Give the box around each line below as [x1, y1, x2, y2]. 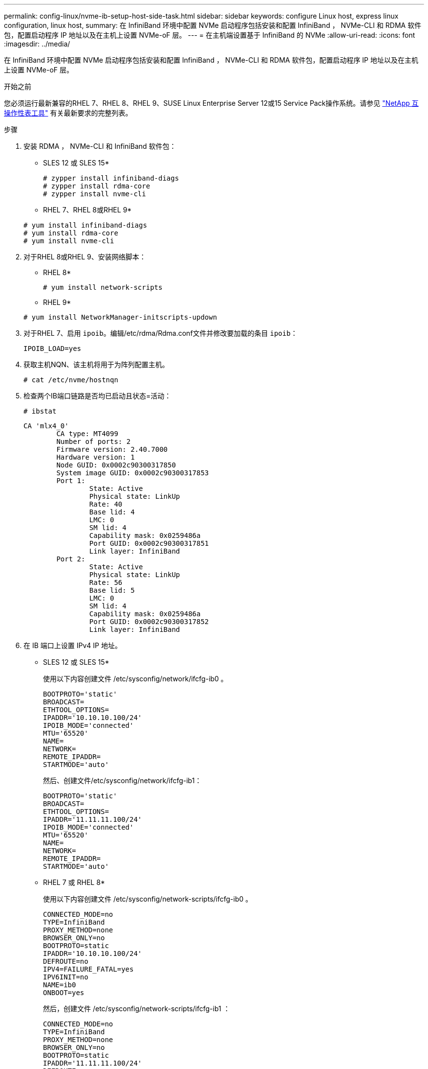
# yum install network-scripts [43, 283, 163, 291]
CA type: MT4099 [56, 430, 118, 438]
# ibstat [23, 407, 57, 415]
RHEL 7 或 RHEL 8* [43, 878, 105, 886]
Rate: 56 [89, 579, 123, 586]
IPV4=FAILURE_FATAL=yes [43, 965, 134, 973]
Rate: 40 [89, 500, 123, 508]
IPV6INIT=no [43, 973, 88, 981]
